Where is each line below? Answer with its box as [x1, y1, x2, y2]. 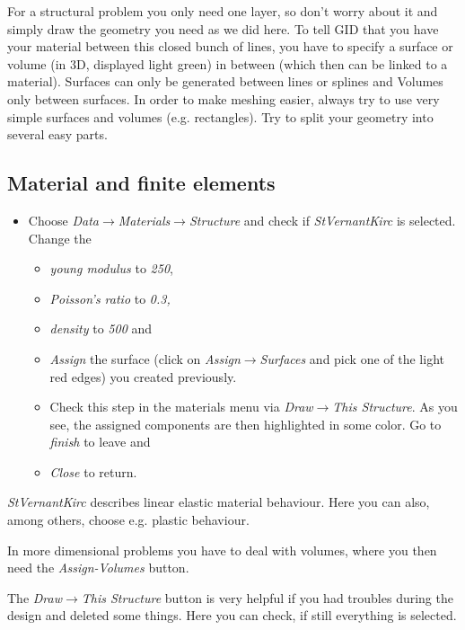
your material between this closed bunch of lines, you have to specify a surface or [7, 37, 453, 56]
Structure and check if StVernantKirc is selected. [189, 210, 456, 229]
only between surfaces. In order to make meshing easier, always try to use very [7, 89, 440, 108]
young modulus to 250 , [49, 259, 173, 278]
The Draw [7, 588, 62, 607]
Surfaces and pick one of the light [259, 349, 444, 368]
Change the [28, 228, 92, 247]
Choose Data [28, 210, 100, 229]
